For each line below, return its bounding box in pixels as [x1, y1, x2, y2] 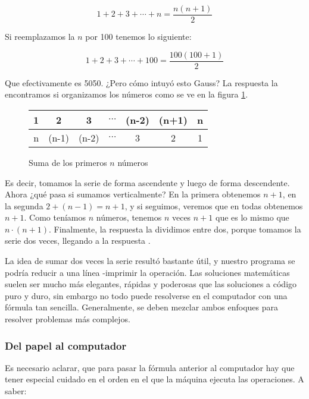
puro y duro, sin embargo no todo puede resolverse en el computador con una [5, 289, 288, 301]
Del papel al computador [5, 338, 127, 353]
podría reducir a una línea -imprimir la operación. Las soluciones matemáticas [5, 266, 290, 278]
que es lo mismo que [215, 211, 289, 224]
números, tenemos [96, 211, 162, 224]
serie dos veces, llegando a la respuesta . [5, 234, 151, 247]
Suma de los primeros [29, 156, 107, 168]
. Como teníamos [24, 211, 86, 224]
